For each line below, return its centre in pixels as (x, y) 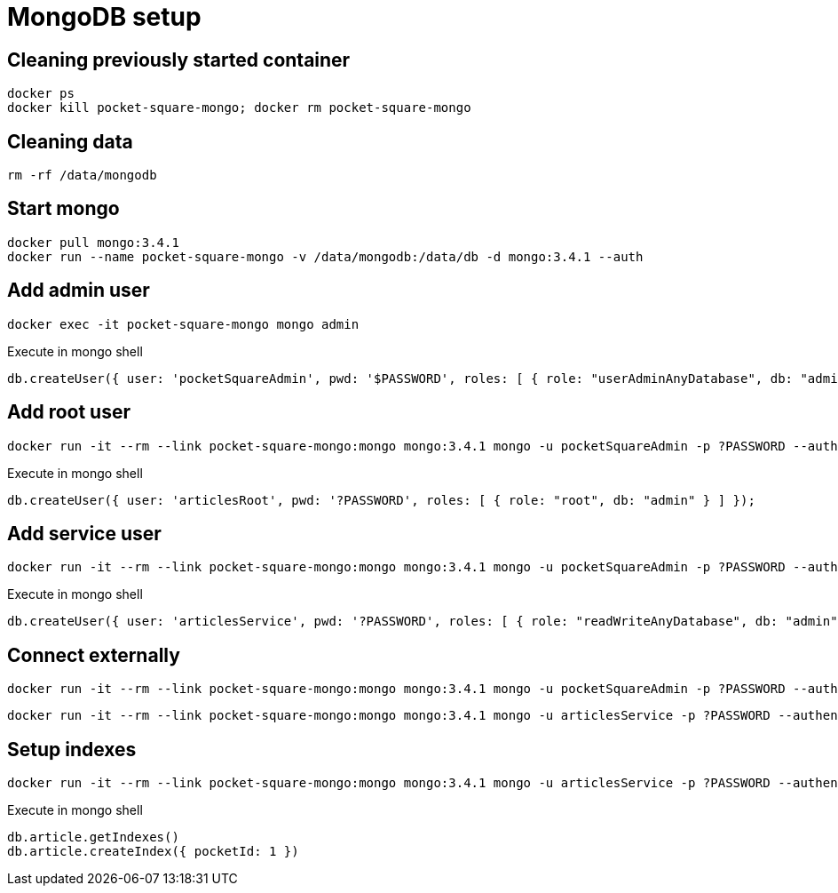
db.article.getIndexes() (93, 837)
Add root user (69, 412)
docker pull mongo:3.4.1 (93, 242)
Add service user (84, 533)
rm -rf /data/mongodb (82, 175)
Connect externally (94, 655)
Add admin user (79, 291)
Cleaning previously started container (179, 60)
